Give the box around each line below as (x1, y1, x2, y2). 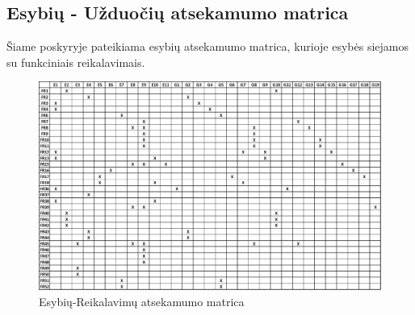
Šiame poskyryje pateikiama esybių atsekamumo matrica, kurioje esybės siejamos (6, 38, 409, 55)
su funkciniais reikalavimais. (6, 53, 145, 70)
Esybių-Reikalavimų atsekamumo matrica (39, 292, 245, 309)
